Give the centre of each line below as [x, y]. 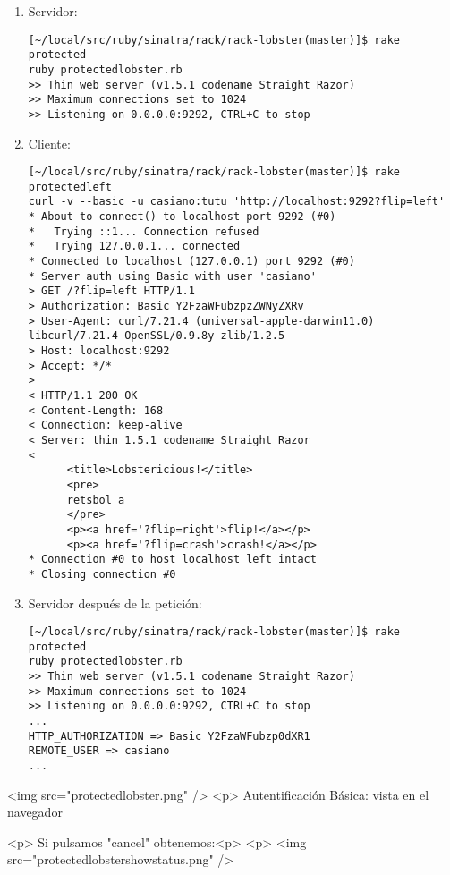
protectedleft [70, 187]
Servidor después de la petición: [115, 603]
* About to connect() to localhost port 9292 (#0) [182, 217]
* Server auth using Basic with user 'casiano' [172, 276]
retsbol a [96, 500]
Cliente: [49, 143]
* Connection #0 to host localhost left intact [172, 560]
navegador [35, 812]
